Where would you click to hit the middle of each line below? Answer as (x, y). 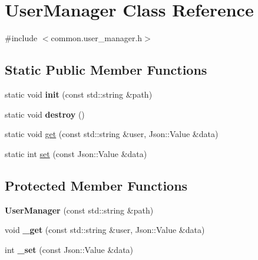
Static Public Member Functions (106, 70)
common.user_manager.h (97, 38)
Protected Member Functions (96, 185)
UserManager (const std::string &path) (79, 210)
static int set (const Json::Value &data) (76, 153)
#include (21, 38)
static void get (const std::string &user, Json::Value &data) (112, 134)
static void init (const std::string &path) (79, 94)
